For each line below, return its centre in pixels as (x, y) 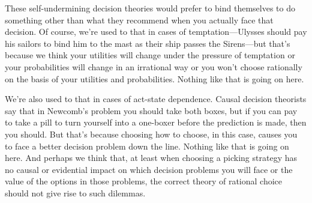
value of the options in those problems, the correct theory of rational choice (144, 181)
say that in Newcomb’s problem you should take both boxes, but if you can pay (151, 110)
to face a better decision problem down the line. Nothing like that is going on (147, 146)
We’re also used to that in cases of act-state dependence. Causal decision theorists (156, 99)
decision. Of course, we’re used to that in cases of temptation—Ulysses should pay (156, 32)
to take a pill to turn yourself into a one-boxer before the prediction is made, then (156, 122)
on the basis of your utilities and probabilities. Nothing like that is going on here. (154, 78)
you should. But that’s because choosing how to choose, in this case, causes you (151, 134)
